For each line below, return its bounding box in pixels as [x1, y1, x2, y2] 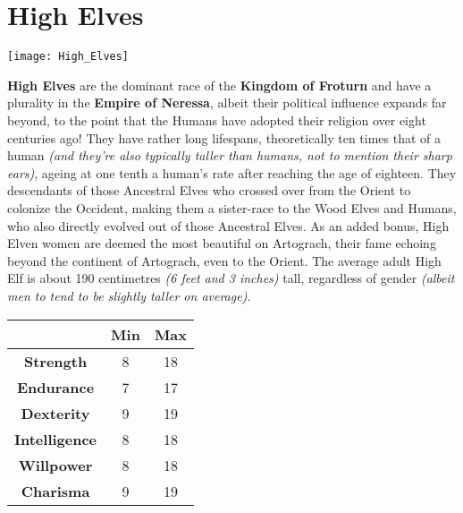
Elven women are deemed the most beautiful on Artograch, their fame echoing [7, 234, 436, 252]
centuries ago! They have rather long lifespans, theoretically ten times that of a [7, 128, 442, 147]
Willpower [18, 454, 93, 475]
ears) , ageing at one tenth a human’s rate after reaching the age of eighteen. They [7, 163, 457, 182]
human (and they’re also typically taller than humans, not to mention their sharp [7, 146, 452, 165]
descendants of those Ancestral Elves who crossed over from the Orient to [7, 181, 411, 200]
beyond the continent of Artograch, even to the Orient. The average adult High [7, 251, 442, 269]
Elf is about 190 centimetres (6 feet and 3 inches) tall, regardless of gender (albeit [7, 269, 455, 287]
